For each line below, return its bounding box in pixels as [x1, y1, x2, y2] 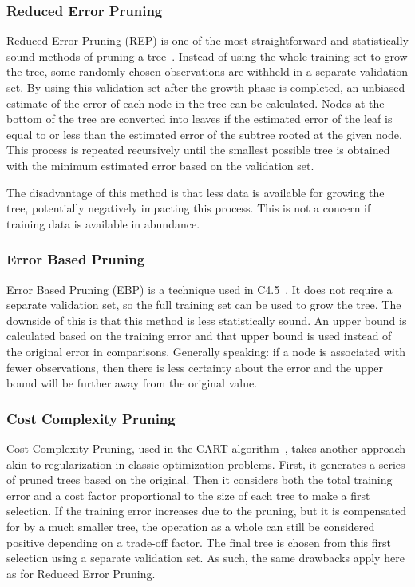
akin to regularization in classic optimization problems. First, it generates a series [6, 455, 405, 472]
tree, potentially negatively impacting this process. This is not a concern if [6, 200, 371, 216]
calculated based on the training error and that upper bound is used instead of [6, 327, 392, 344]
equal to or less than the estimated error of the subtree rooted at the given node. [6, 125, 402, 142]
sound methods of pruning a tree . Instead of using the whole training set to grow [6, 47, 408, 64]
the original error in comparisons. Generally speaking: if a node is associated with [6, 343, 406, 359]
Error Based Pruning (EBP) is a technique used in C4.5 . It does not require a [6, 280, 393, 297]
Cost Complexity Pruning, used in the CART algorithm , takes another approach [6, 439, 406, 456]
